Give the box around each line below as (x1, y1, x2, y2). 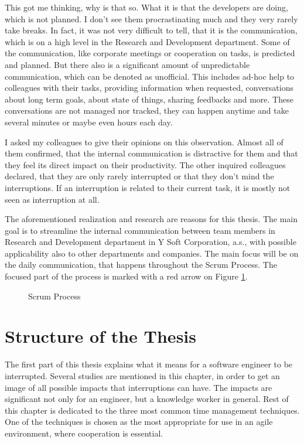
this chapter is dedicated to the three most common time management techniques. (5, 404, 300, 416)
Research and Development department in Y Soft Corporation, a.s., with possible (5, 236, 296, 248)
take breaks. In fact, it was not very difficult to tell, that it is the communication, (5, 24, 298, 36)
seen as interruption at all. (5, 193, 100, 205)
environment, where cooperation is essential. (5, 427, 163, 439)
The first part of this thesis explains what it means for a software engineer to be (5, 358, 293, 370)
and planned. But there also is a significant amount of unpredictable (5, 58, 250, 70)
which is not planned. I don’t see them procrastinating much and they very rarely (5, 12, 298, 25)
